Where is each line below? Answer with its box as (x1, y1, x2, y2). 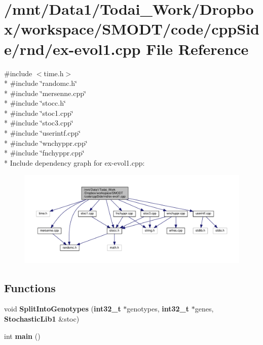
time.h (44, 68, 64, 78)
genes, (195, 303, 214, 314)
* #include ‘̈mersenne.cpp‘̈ (4, 87, 86, 98)
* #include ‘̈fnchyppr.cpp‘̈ (4, 147, 85, 158)
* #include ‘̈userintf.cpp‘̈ (4, 128, 81, 138)
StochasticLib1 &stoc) (4, 313, 80, 324)
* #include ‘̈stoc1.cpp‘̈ (4, 107, 73, 118)
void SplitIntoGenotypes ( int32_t (4, 303, 121, 314)
